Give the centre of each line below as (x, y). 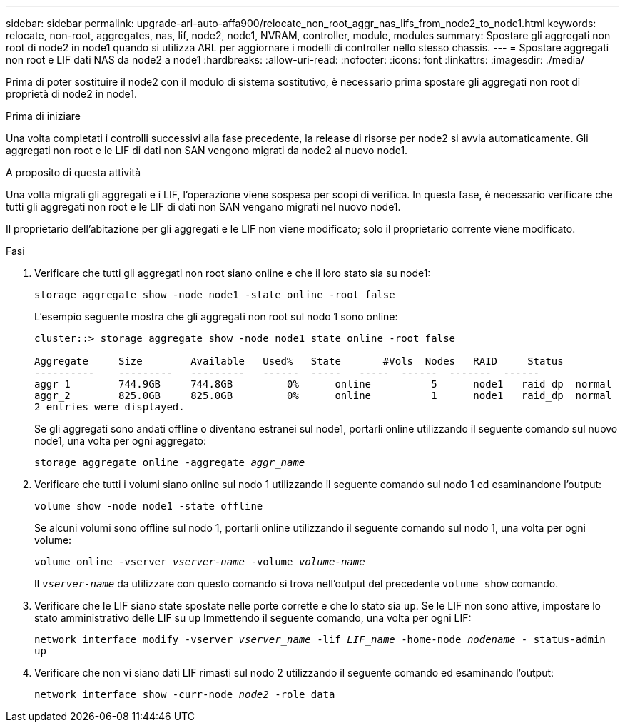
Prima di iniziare (43, 116)
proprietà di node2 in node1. (72, 94)
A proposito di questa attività (73, 172)
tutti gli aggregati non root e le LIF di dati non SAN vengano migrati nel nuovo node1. (203, 207)
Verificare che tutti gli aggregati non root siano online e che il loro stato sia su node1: (233, 273)
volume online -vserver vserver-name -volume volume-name (200, 562)
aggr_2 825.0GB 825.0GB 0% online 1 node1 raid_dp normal (323, 395)
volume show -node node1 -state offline (149, 506)
